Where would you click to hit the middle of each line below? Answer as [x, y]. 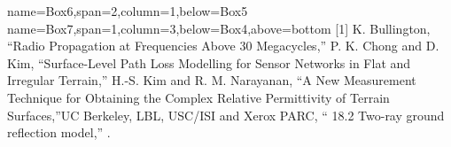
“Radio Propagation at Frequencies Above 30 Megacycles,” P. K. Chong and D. [223, 46]
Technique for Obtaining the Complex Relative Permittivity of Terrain [198, 97]
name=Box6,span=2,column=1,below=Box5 [128, 11]
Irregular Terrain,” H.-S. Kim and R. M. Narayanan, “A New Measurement [212, 80]
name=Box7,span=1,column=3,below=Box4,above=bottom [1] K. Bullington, [219, 28]
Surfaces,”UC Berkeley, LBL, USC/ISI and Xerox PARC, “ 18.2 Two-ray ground [226, 115]
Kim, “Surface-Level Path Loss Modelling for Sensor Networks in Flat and [209, 62]
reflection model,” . [59, 132]
